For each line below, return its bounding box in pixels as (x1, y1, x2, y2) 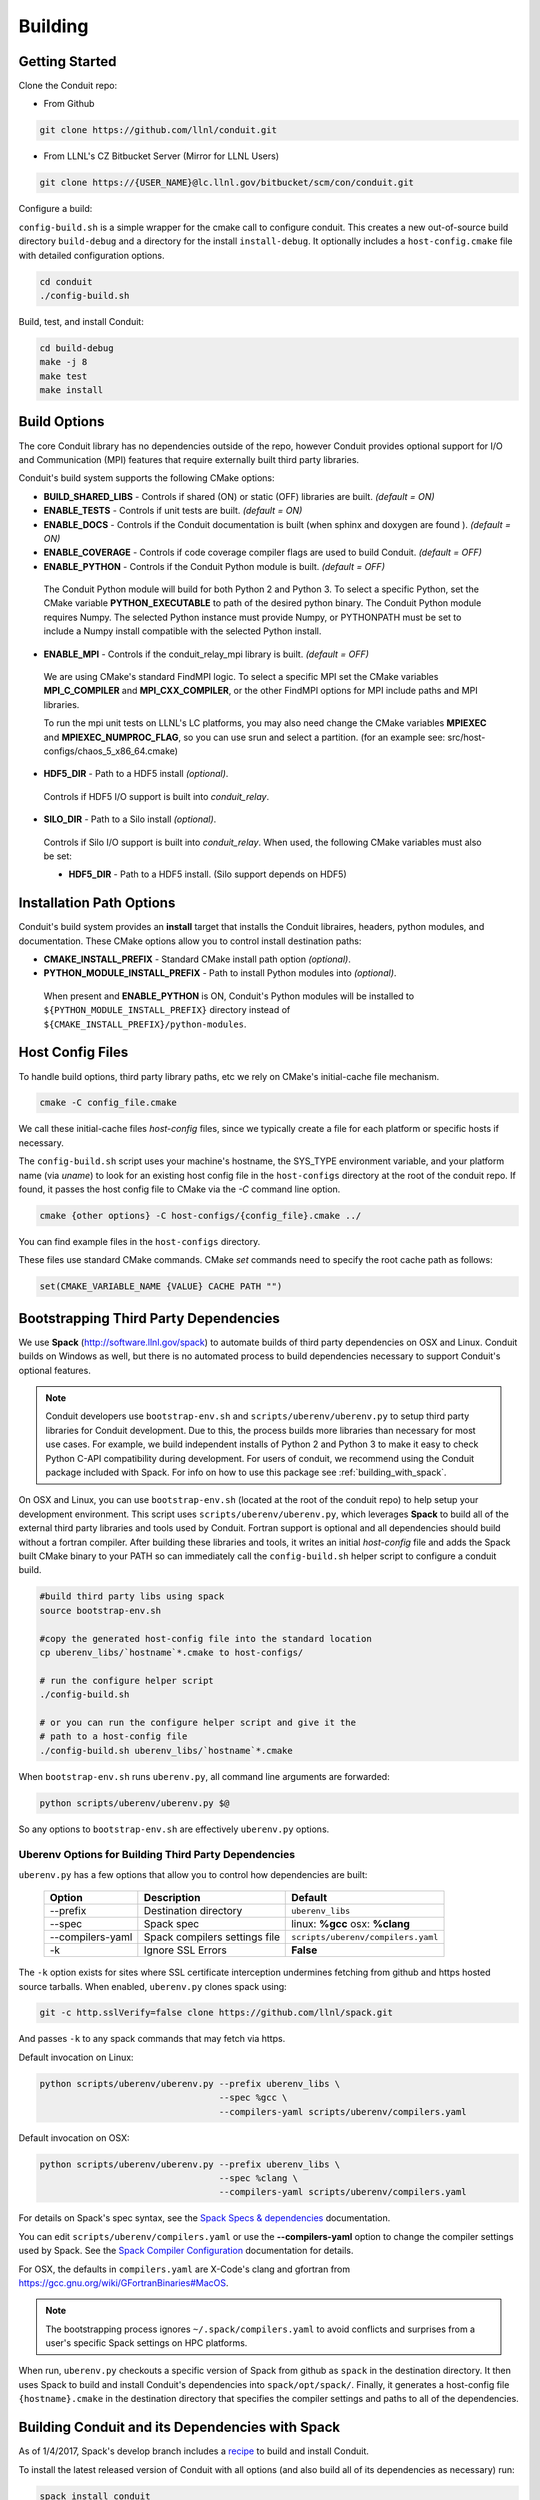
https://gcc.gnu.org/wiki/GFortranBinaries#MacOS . (18, 2276, 229, 2289)
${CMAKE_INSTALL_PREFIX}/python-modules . (43, 1018, 247, 1030)
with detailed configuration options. (18, 249, 165, 261)
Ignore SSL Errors (143, 1943, 227, 1957)
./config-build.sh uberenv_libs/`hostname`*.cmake (39, 1745, 294, 1756)
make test (39, 370, 88, 382)
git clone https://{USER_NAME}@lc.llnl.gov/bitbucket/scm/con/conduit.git (39, 177, 415, 189)
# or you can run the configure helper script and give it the (39, 1716, 357, 1728)
